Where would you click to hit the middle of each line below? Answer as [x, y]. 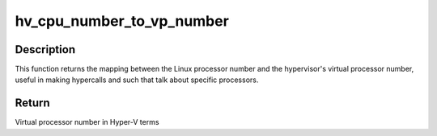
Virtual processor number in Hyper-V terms [87, 122]
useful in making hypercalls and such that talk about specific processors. [137, 80]
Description [45, 49]
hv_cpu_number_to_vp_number [122, 21]
